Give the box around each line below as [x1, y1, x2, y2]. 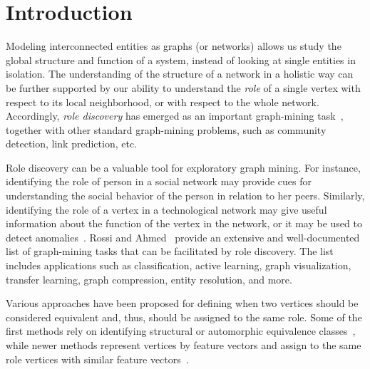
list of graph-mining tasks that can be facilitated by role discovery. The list [6, 244, 334, 259]
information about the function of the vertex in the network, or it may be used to [6, 216, 362, 231]
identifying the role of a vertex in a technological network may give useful [6, 202, 327, 217]
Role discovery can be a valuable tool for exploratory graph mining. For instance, [6, 160, 361, 175]
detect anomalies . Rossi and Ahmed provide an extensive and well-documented [6, 229, 360, 244]
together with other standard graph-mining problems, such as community [6, 122, 327, 137]
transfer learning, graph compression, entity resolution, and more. [6, 271, 292, 286]
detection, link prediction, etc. [6, 136, 138, 151]
